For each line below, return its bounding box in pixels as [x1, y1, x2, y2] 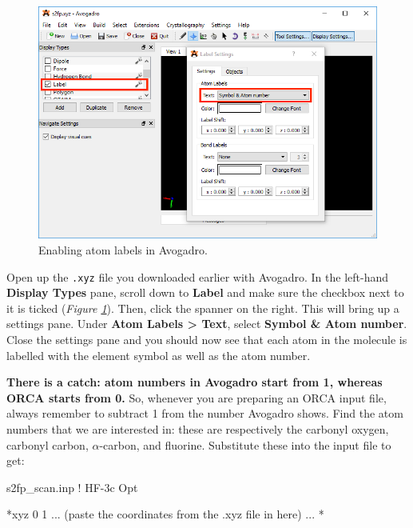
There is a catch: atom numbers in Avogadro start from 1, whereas [6, 374, 383, 390]
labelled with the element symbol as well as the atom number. [6, 346, 311, 363]
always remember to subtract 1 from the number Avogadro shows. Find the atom [6, 405, 403, 422]
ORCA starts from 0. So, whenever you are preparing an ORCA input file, [6, 389, 387, 406]
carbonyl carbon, [6, 436, 89, 453]
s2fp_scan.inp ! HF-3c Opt [6, 478, 138, 495]
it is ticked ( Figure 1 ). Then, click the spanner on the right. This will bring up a [6, 299, 399, 316]
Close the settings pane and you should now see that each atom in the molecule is [6, 331, 407, 348]
